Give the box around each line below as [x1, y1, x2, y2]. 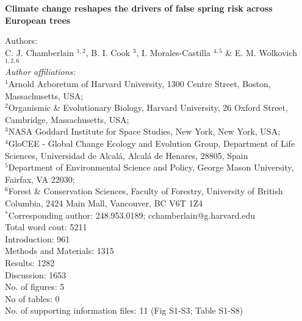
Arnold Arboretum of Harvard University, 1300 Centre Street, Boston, [8, 77, 271, 90]
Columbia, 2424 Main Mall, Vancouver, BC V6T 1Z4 [5, 196, 203, 209]
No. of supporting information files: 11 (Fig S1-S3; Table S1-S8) [5, 304, 243, 317]
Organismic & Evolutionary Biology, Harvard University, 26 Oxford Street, [8, 101, 288, 114]
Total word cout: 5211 [5, 220, 87, 233]
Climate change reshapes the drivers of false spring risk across [5, 2, 273, 14]
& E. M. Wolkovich [225, 46, 298, 58]
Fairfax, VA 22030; [5, 172, 75, 185]
